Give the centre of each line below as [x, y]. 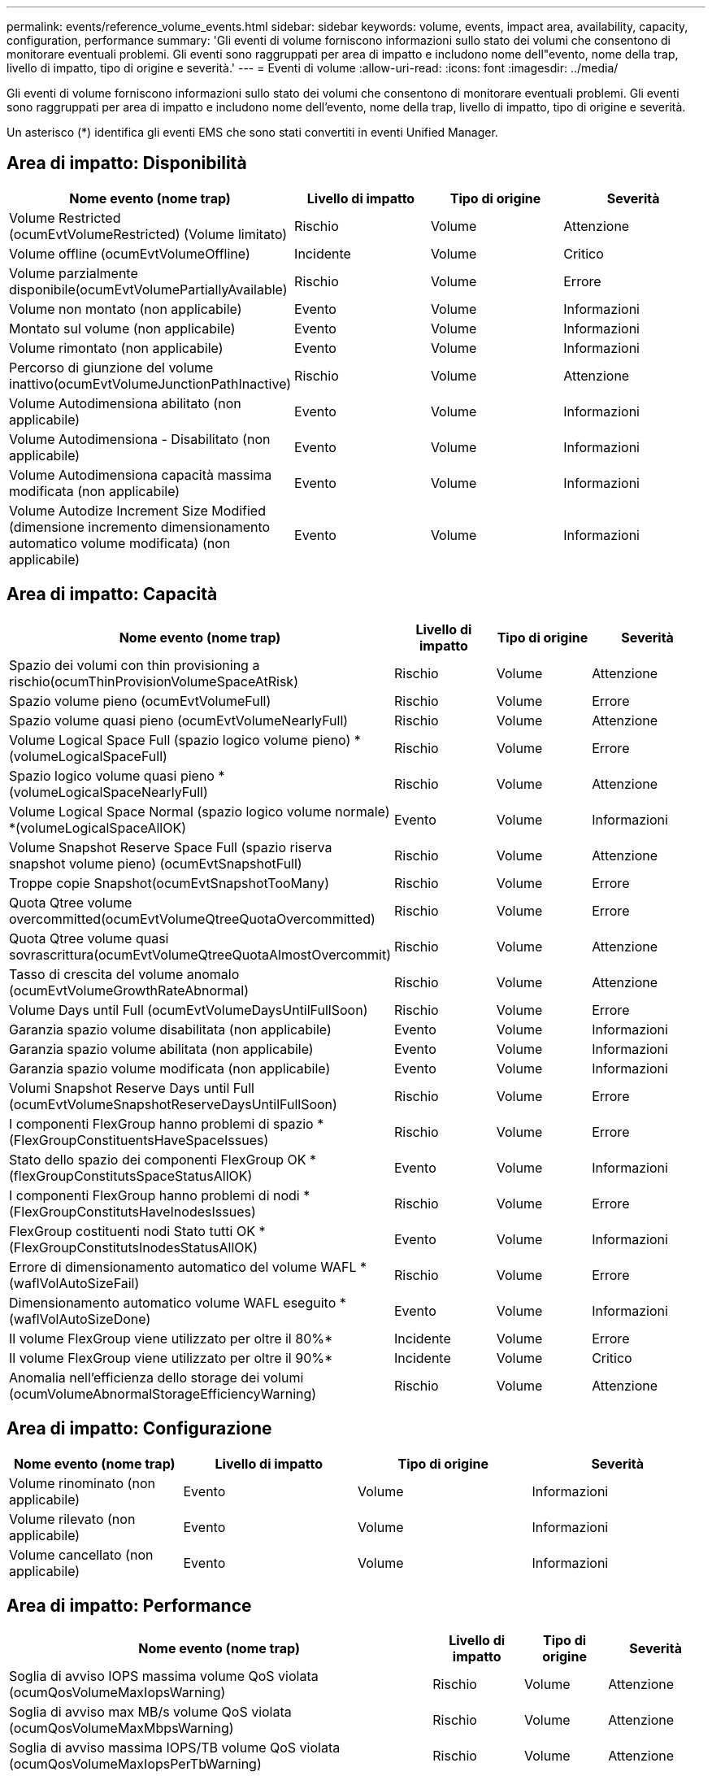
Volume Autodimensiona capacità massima [141, 474]
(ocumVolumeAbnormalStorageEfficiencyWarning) [163, 1393]
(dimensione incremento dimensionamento [140, 527]
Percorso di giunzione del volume [111, 367]
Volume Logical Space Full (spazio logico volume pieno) [180, 740]
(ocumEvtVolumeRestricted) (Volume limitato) [148, 234]
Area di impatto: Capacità [112, 594]
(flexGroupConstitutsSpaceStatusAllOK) [131, 1175]
